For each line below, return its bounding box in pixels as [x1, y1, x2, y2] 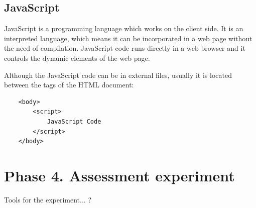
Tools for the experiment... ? [4, 194, 91, 204]
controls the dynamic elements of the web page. [4, 52, 150, 63]
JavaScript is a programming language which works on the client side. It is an [4, 23, 243, 34]
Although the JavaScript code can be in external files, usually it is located [4, 69, 232, 80]
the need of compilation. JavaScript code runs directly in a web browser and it [4, 43, 245, 53]
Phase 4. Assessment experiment [4, 165, 235, 185]
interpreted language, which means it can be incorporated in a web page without [4, 33, 252, 43]
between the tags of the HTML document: [4, 79, 134, 90]
